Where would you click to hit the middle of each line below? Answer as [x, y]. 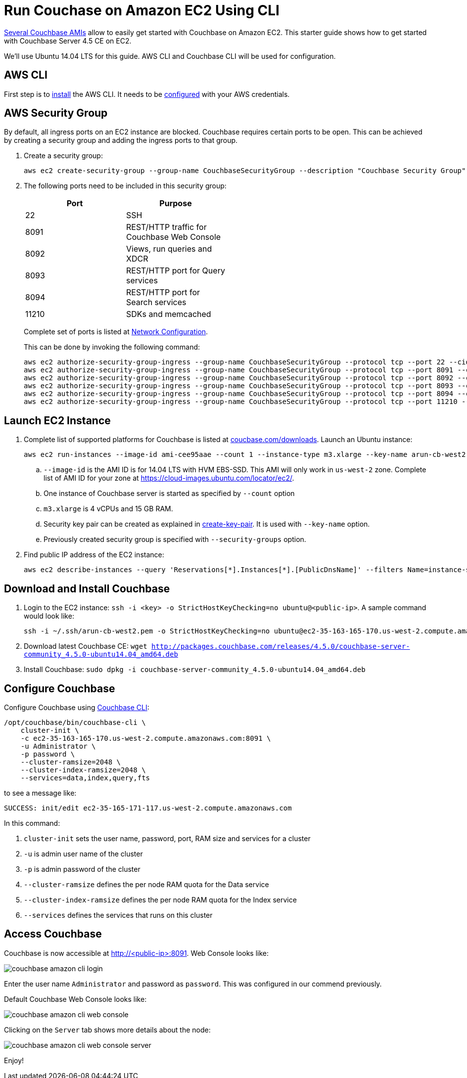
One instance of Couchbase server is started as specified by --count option [169, 494]
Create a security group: [63, 156]
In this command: [32, 823]
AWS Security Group [56, 113]
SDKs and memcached [169, 314]
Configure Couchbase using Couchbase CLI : [77, 707]
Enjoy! [14, 1060]
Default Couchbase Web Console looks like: [75, 999]
